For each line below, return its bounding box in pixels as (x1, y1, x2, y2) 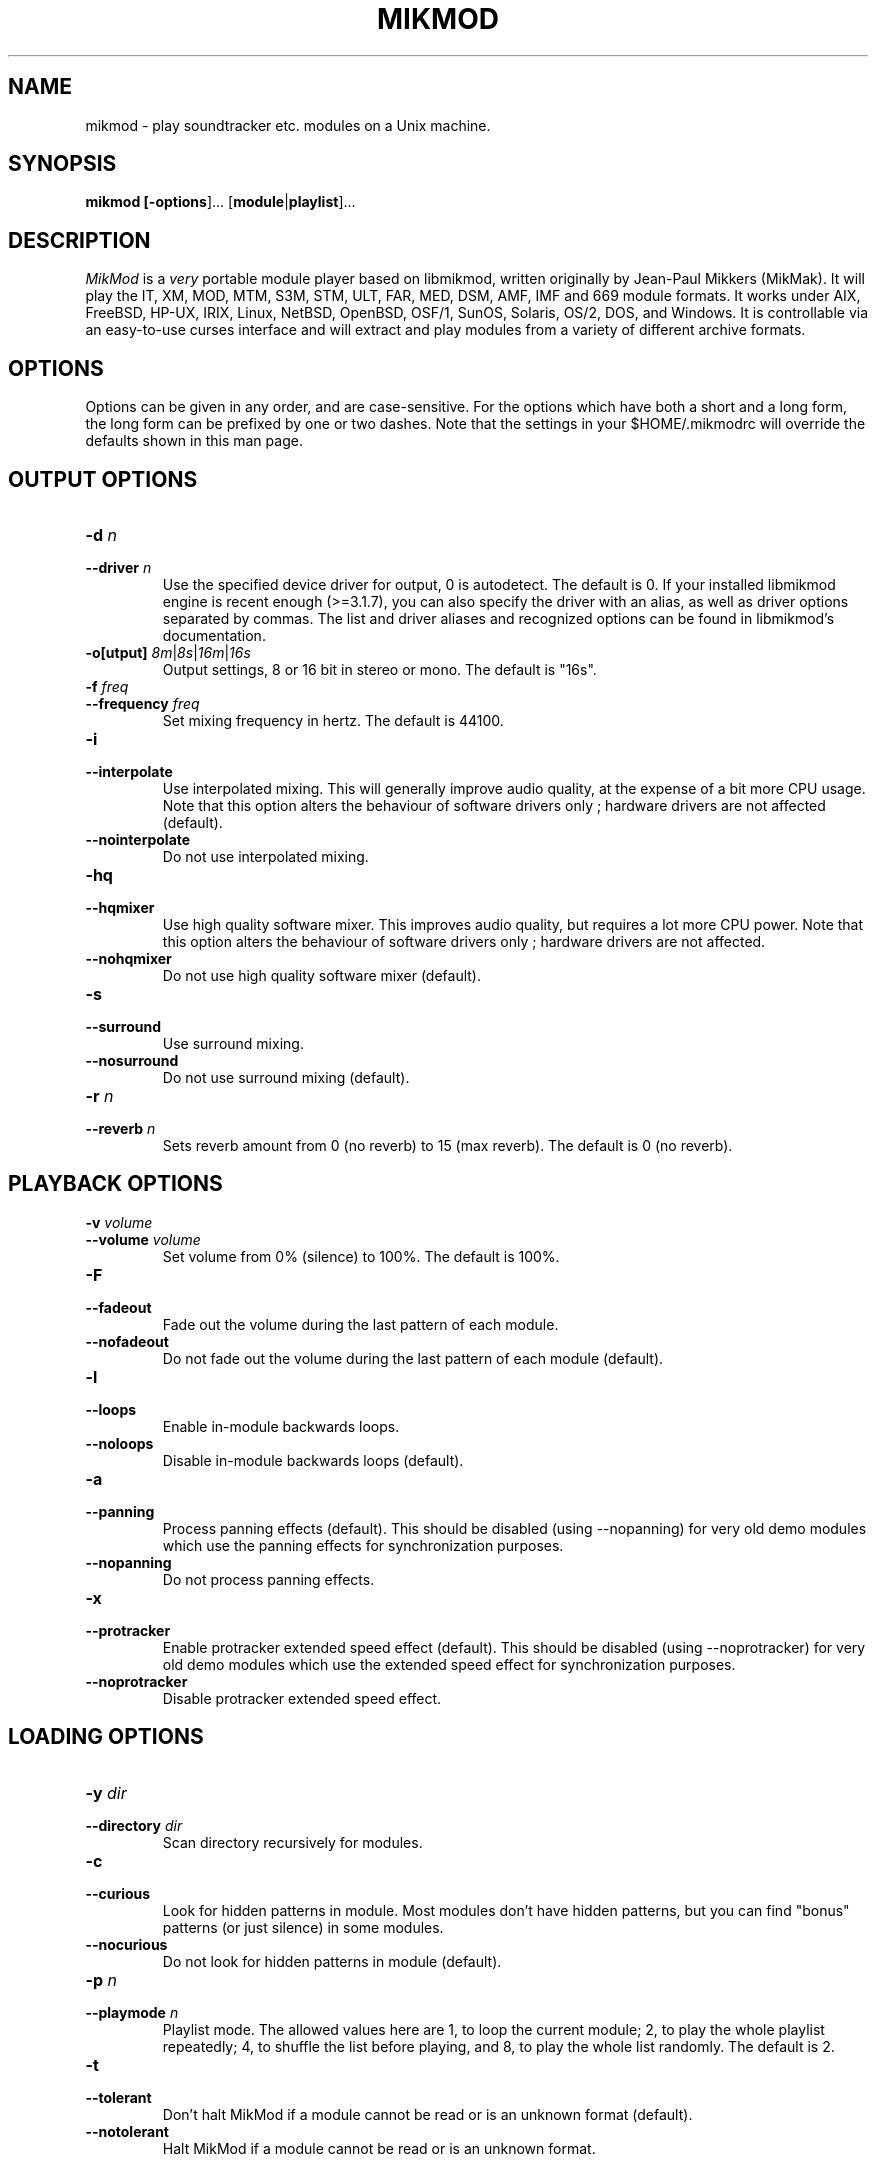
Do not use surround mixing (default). (162, 1068, 410, 1086)
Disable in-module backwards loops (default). (162, 1451, 464, 1469)
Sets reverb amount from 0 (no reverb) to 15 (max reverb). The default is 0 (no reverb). (162, 1136, 733, 1154)
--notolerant (85, 2122, 169, 2140)
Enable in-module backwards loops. (162, 1417, 400, 1435)
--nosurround (85, 1051, 179, 1069)
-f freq (85, 677, 129, 695)
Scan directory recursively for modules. (162, 1833, 423, 1851)
